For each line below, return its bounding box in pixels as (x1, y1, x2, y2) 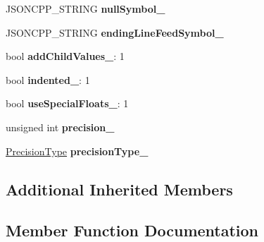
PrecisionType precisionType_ (6, 143, 149, 158)
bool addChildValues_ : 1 (6, 49, 125, 63)
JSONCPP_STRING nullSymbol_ (6, 1, 165, 16)
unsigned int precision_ (6, 119, 115, 134)
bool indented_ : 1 (6, 72, 90, 87)
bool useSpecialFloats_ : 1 (6, 96, 129, 111)
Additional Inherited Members (6, 178, 233, 200)
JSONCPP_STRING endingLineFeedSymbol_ (6, 25, 224, 40)
